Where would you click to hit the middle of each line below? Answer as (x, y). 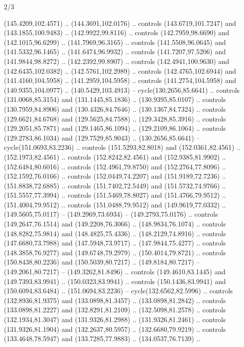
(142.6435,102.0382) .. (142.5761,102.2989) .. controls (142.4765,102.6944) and (120, 71)
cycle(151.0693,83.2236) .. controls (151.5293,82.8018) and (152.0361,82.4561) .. (122, 147)
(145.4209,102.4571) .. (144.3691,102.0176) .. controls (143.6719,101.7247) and (120, 23)
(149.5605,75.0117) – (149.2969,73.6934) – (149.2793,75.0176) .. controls (111, 214)
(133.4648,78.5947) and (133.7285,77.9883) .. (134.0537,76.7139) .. (102, 338)
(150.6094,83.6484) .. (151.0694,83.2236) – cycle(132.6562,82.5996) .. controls (119, 291)
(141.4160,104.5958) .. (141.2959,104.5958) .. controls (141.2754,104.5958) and (120, 80)
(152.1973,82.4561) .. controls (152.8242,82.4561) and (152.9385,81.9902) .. (115, 156)
